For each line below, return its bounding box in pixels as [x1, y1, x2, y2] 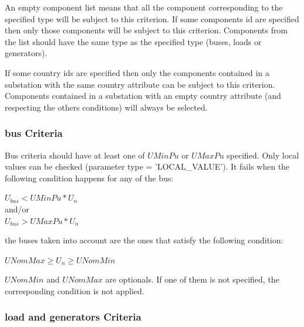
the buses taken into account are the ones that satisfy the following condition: [5, 234, 284, 246]
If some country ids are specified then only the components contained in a [5, 66, 270, 78]
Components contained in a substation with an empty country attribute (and [5, 90, 281, 102]
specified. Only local [226, 149, 299, 161]
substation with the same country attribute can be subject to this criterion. [5, 78, 275, 90]
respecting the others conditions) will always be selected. [5, 101, 208, 113]
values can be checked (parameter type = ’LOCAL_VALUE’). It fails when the [5, 160, 290, 173]
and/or [5, 202, 30, 215]
